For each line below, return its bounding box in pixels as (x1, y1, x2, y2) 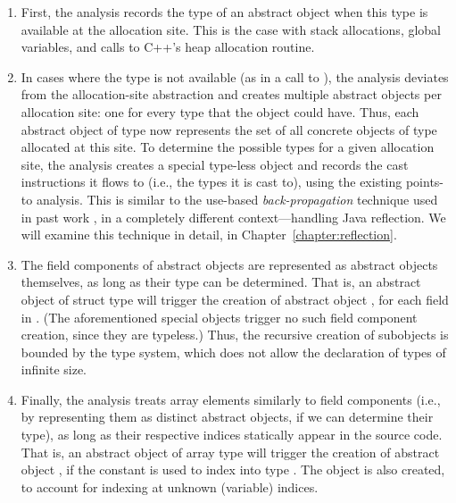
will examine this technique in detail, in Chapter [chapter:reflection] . (21, 225, 397, 244)
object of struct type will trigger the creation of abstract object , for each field (21, 289, 449, 308)
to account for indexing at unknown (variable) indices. (21, 477, 319, 496)
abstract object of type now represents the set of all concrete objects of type (21, 120, 437, 138)
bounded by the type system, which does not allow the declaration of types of (21, 342, 446, 361)
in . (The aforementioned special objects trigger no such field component (21, 307, 418, 326)
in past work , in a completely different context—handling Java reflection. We (21, 207, 446, 226)
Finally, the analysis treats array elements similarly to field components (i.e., (21, 390, 441, 408)
